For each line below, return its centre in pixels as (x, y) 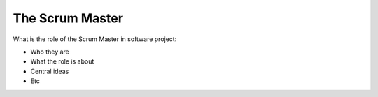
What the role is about (62, 61)
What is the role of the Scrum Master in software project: (95, 39)
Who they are (50, 52)
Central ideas (50, 71)
